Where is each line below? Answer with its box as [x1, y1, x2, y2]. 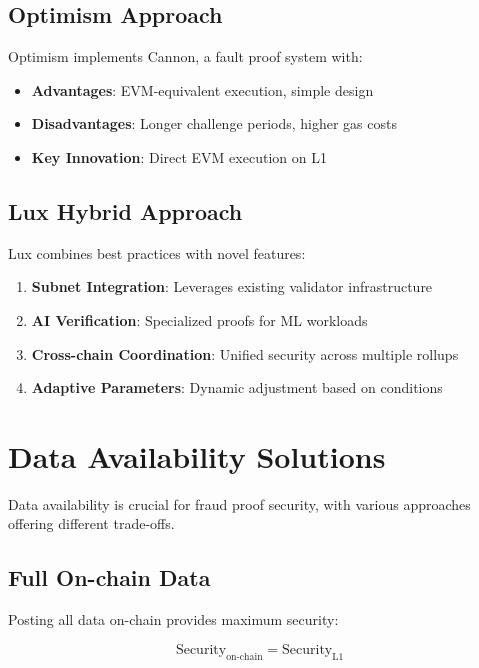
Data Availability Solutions [8, 435, 386, 476]
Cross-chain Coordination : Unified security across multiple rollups [31, 343, 459, 364]
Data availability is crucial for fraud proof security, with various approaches [8, 493, 471, 514]
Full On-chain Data [8, 562, 211, 593]
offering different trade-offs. [8, 513, 175, 534]
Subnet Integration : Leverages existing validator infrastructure [31, 276, 433, 297]
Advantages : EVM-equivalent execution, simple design [31, 79, 374, 100]
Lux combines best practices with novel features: [8, 242, 306, 263]
